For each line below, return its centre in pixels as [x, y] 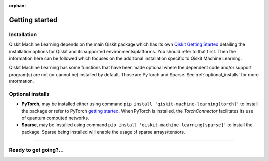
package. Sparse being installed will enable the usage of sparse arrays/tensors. [103, 132]
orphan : [18, 6]
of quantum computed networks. [55, 118]
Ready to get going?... [37, 150]
